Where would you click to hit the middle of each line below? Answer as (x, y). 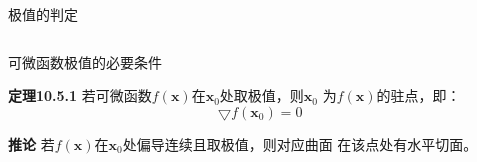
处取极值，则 (261, 95)
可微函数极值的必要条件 (85, 61)
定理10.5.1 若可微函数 (80, 95)
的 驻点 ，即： (418, 95)
